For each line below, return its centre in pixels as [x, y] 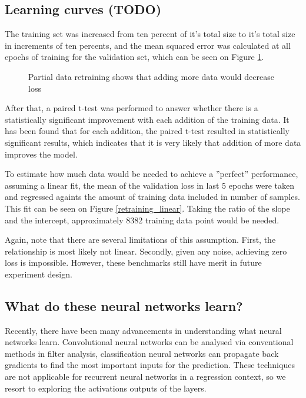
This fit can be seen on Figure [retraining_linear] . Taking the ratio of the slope [147, 208]
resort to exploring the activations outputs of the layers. [106, 388]
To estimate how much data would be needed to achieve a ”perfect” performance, [152, 174]
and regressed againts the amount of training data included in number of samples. [152, 197]
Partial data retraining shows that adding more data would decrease [151, 76]
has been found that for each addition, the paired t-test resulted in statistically [147, 131]
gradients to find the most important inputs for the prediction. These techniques [150, 365]
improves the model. [41, 154]
